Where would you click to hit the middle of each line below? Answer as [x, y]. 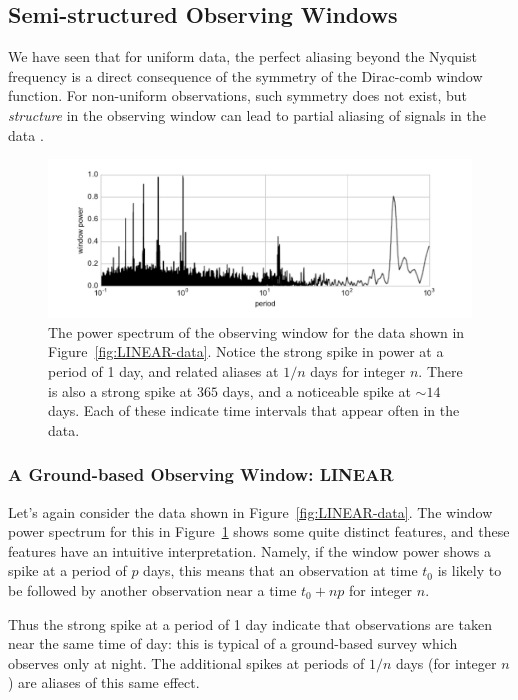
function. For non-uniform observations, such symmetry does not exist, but [237, 95]
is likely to [469, 570]
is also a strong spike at [120, 390]
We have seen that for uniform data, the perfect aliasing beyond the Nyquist [242, 56]
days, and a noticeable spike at [316, 390]
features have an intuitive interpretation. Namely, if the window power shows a [249, 550]
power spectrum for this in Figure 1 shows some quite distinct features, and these [259, 531]
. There [440, 370]
